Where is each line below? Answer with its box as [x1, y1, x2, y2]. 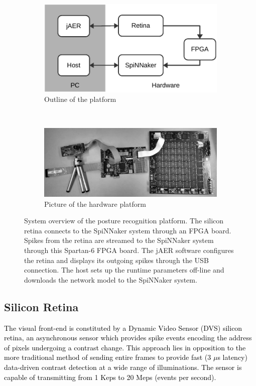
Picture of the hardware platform [44, 198, 146, 209]
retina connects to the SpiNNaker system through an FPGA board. [24, 225, 231, 235]
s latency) [217, 352, 247, 362]
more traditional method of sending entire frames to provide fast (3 [4, 352, 211, 362]
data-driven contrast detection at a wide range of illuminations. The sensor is [4, 361, 242, 372]
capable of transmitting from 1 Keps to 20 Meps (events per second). [4, 371, 216, 382]
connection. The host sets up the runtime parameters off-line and [24, 265, 224, 275]
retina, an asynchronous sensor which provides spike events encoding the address [4, 332, 252, 343]
